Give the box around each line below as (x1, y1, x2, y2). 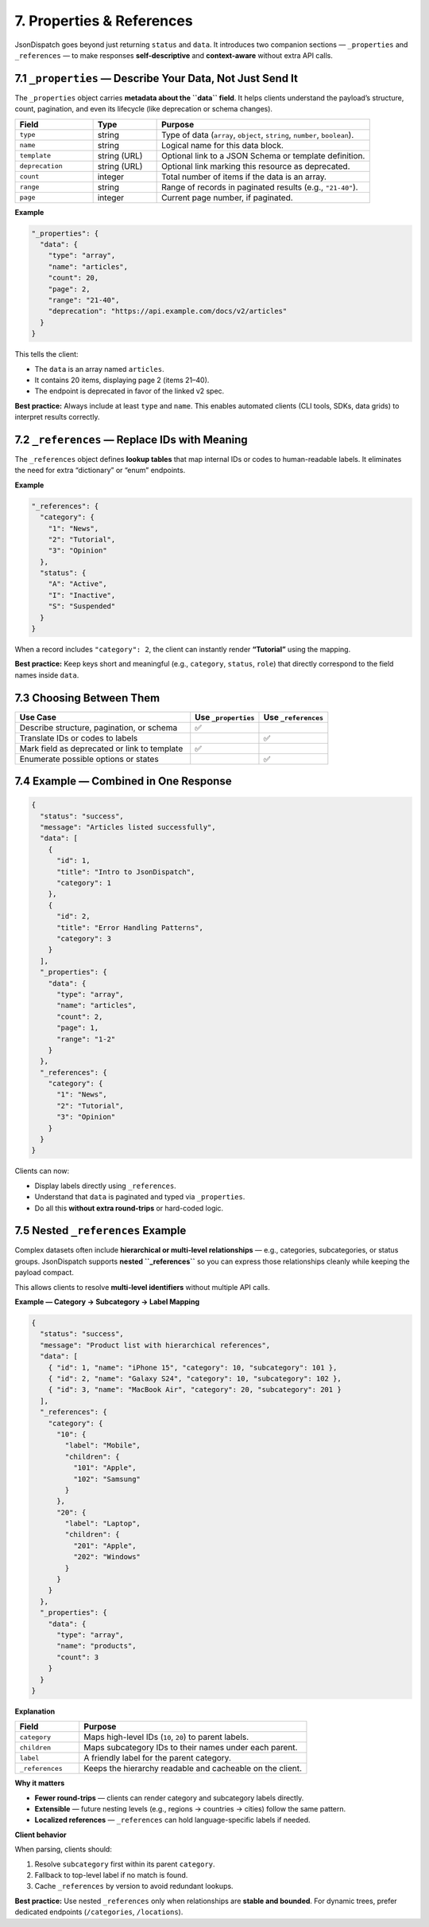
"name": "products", (56, 1641, 137, 1651)
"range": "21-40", (48, 295, 120, 304)
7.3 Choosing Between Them (14, 691, 160, 705)
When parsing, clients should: (14, 1844, 113, 1855)
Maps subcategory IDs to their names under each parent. (83, 1742, 298, 1753)
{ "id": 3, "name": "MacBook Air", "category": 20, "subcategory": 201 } (48, 1386, 342, 1394)
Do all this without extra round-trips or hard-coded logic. (34, 1203, 224, 1213)
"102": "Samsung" (72, 1474, 141, 1483)
